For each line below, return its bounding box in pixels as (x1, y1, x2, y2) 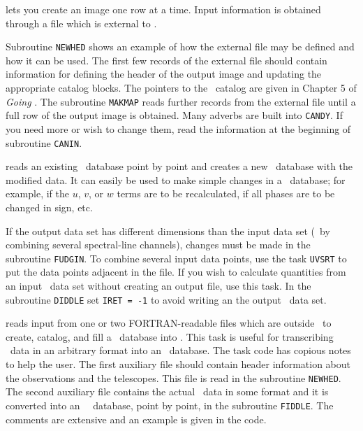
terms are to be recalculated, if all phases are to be (117, 186, 335, 201)
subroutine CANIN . (6, 135, 82, 150)
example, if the (6, 186, 69, 201)
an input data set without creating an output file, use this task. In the (6, 278, 311, 292)
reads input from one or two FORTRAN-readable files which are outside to (6, 316, 332, 330)
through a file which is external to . (6, 15, 157, 30)
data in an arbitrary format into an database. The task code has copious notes (10, 343, 351, 358)
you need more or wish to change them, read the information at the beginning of (6, 121, 351, 136)
